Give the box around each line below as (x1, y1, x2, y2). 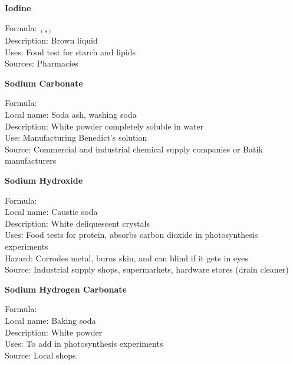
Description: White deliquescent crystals (5, 217, 150, 229)
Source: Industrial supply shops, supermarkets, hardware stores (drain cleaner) (5, 263, 289, 276)
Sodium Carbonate (5, 77, 83, 89)
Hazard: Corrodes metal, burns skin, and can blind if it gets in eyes (5, 251, 248, 264)
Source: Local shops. (5, 349, 78, 361)
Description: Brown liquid (5, 34, 98, 47)
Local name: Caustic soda (5, 205, 98, 218)
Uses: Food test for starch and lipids (5, 45, 136, 58)
